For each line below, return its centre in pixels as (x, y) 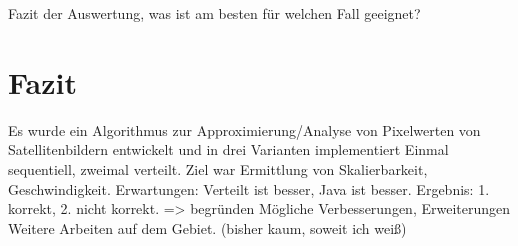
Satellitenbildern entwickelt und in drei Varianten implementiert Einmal (228, 149)
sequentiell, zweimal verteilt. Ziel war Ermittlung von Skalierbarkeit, (218, 168)
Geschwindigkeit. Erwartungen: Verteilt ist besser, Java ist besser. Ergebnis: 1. (249, 188)
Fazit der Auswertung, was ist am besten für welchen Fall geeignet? (214, 13)
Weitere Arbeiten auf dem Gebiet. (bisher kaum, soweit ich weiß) (207, 227)
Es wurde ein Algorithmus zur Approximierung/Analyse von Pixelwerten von (244, 129)
